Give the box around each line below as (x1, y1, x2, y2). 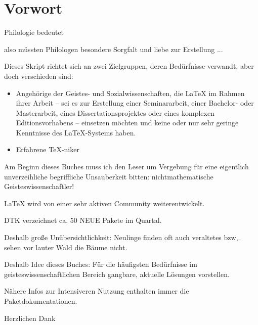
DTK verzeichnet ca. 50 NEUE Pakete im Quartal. (4, 215, 162, 225)
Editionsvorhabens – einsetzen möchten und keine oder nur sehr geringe (16, 117, 239, 128)
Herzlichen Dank (4, 312, 56, 323)
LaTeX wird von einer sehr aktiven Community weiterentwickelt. (4, 198, 205, 208)
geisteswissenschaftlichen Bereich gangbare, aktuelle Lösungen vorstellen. (4, 268, 230, 279)
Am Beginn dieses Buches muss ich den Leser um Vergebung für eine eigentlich (4, 161, 249, 172)
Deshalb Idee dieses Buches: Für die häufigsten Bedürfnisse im (4, 259, 197, 269)
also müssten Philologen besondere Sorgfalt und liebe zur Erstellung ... (4, 43, 223, 54)
